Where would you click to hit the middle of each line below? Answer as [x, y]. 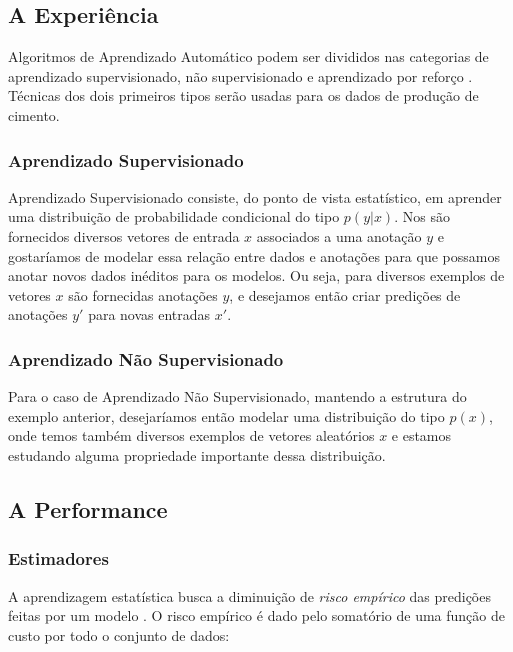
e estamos [421, 435]
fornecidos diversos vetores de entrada [124, 235]
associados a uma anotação [339, 235]
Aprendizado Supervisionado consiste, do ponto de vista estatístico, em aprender [255, 196]
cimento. [34, 114]
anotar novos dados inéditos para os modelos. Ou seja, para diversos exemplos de [256, 275]
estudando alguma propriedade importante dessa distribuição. [197, 454]
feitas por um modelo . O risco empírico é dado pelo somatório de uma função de [256, 615]
